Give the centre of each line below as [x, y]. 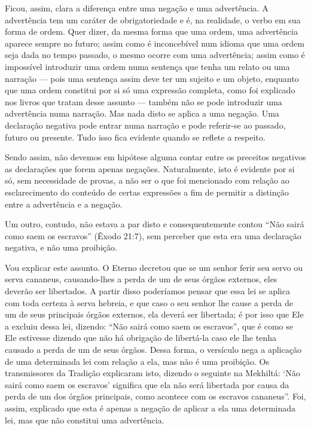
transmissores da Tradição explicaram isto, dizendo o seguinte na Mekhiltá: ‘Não [153, 373]
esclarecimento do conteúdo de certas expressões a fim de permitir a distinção [147, 192]
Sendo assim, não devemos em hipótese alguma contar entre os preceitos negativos [155, 157]
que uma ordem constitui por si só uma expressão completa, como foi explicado [150, 90]
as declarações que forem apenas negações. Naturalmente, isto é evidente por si [150, 168]
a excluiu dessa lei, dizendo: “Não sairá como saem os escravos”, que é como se [149, 326]
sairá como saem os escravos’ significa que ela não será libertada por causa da [147, 384]
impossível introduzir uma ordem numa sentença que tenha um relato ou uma [147, 66]
